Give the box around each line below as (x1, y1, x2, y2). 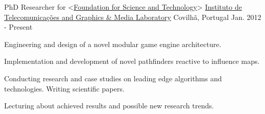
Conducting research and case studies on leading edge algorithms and (4, 73, 222, 83)
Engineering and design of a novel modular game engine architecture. (4, 38, 221, 49)
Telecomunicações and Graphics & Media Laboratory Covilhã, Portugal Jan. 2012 (4, 11, 261, 22)
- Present (4, 21, 33, 32)
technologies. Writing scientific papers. (4, 83, 125, 94)
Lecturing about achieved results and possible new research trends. (4, 100, 214, 111)
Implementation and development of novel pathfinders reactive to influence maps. (4, 56, 260, 66)
